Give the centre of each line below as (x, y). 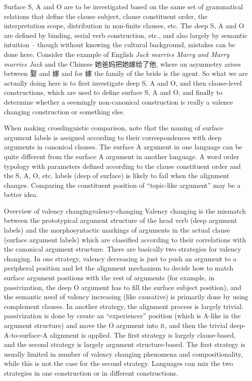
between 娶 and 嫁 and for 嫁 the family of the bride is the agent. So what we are (126, 73)
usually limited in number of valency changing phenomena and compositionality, (123, 354)
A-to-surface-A (26, 335)
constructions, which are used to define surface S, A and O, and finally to (113, 92)
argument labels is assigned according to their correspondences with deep (113, 137)
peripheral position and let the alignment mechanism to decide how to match (119, 268)
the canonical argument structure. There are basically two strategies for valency (123, 249)
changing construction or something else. (64, 111)
